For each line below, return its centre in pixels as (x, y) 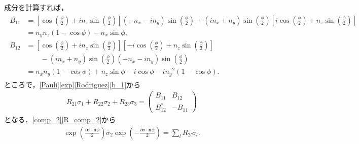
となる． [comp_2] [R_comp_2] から (60, 119)
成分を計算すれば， (36, 7)
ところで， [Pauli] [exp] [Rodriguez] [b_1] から (73, 84)
